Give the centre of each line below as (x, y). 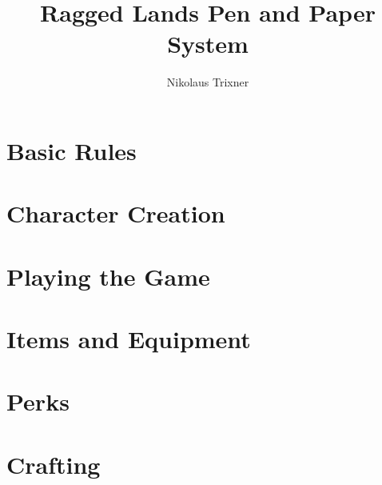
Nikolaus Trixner (208, 82)
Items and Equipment (129, 339)
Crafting (54, 464)
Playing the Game (108, 276)
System (208, 44)
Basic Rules (72, 150)
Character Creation (116, 213)
